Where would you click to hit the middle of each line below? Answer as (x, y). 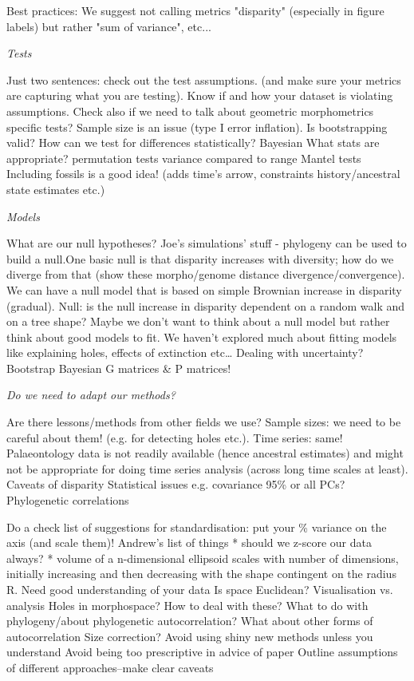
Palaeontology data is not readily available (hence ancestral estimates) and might (205, 453)
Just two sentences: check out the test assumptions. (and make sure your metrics (204, 79)
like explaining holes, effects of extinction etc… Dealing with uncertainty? (185, 352)
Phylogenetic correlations (68, 500)
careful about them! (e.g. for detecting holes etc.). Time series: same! (175, 437)
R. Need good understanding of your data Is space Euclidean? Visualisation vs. (200, 589)
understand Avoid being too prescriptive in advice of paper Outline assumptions (202, 652)
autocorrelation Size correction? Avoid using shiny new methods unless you (190, 636)
